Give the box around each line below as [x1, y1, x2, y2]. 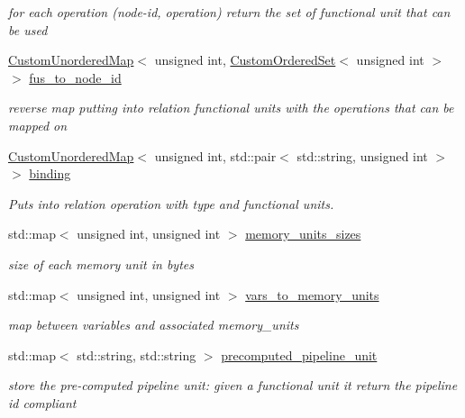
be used [8, 20, 48, 39]
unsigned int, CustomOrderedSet [154, 50, 336, 69]
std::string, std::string [77, 345, 196, 364]
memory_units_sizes [245, 224, 361, 243]
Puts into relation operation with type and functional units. [8, 194, 334, 213]
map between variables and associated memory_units [8, 315, 299, 334]
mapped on [8, 115, 68, 134]
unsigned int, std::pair [154, 146, 277, 165]
